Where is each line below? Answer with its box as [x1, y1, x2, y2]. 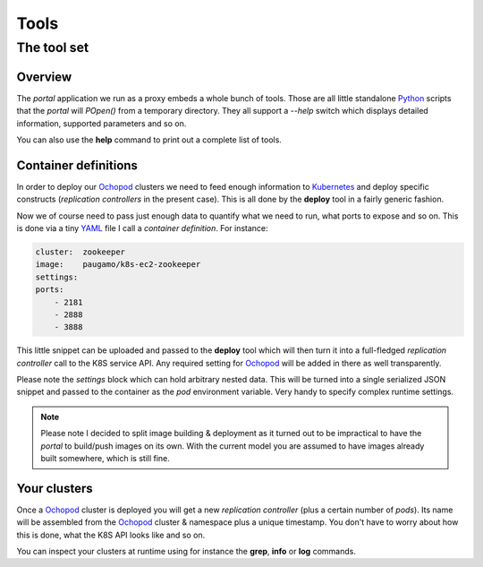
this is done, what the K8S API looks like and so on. [16, 529, 206, 540]
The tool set [16, 39, 89, 56]
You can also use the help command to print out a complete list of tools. [16, 134, 282, 145]
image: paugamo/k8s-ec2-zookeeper [35, 260, 201, 270]
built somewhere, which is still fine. [40, 453, 170, 464]
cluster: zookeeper [35, 246, 125, 257]
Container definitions [16, 158, 139, 173]
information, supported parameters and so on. [16, 117, 187, 129]
